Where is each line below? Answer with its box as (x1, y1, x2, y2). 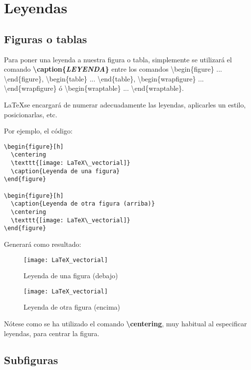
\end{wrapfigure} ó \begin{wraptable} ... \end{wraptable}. (4, 83, 184, 93)
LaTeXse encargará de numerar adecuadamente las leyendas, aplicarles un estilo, (4, 99, 246, 109)
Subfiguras (4, 352, 58, 367)
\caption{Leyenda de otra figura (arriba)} (11, 200, 155, 208)
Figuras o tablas (4, 31, 87, 46)
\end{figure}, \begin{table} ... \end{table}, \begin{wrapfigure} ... (4, 73, 204, 83)
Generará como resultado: (4, 238, 81, 249)
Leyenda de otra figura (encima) (24, 302, 121, 312)
